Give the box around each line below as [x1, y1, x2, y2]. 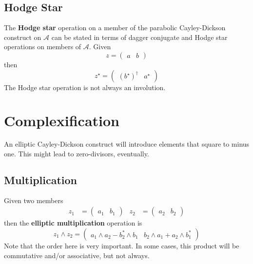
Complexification [4, 111, 119, 131]
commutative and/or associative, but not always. [4, 250, 150, 260]
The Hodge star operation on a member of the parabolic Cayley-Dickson [4, 22, 226, 33]
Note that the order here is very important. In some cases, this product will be [4, 240, 239, 250]
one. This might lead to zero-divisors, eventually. [4, 148, 149, 158]
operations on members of [4, 41, 81, 52]
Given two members [4, 195, 63, 205]
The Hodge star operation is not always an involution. [4, 82, 166, 92]
